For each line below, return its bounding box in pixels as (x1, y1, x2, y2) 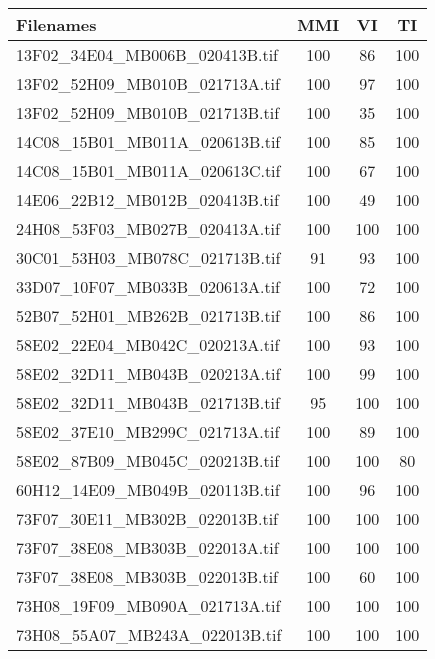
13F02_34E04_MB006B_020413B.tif (16, 43, 279, 66)
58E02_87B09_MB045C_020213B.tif (16, 449, 280, 472)
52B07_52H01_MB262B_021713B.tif (16, 304, 281, 327)
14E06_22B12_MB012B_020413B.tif (16, 188, 279, 211)
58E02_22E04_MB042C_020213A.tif (16, 333, 280, 356)
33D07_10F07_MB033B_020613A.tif (16, 275, 281, 298)
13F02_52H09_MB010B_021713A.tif (16, 72, 280, 95)
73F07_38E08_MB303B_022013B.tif (16, 565, 279, 588)
